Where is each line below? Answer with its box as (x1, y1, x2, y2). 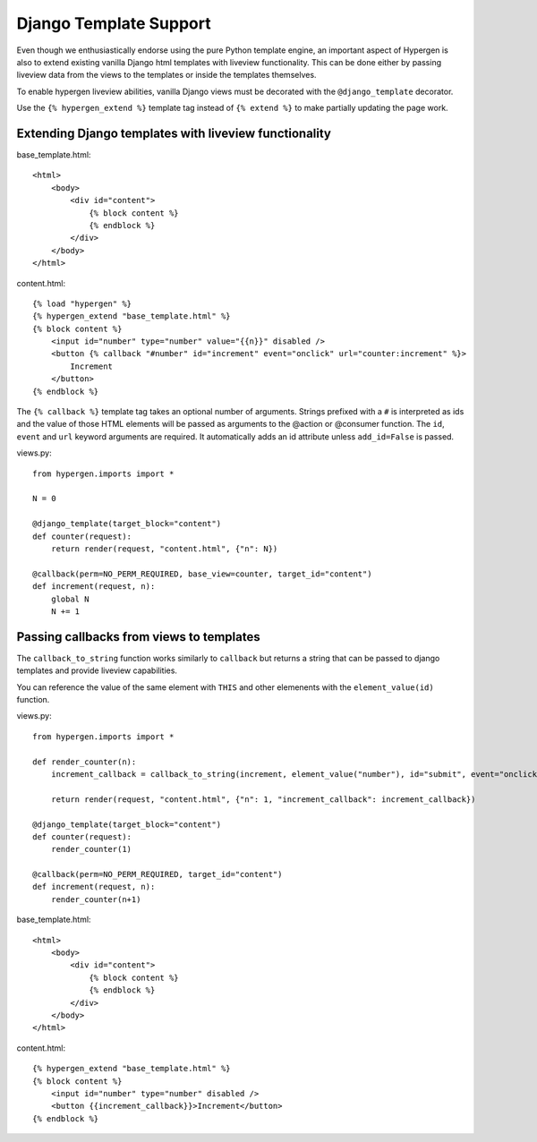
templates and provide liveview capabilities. (16, 665, 178, 676)
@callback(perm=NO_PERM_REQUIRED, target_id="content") (32, 869, 283, 880)
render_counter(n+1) (50, 894, 141, 904)
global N (50, 593, 89, 604)
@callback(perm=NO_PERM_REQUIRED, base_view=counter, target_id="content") (32, 568, 372, 579)
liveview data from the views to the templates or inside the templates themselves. (16, 70, 317, 81)
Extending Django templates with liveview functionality (16, 125, 331, 141)
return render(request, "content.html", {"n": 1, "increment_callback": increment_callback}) (50, 794, 476, 805)
